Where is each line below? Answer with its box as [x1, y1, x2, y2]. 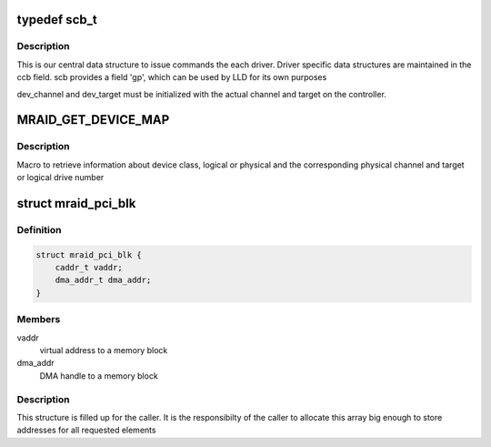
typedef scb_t [16, 12, 97, 27]
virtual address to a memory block [39, 344, 168, 355]
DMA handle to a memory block [39, 370, 158, 381]
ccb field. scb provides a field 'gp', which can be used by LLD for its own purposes [16, 72, 327, 83]
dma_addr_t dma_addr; [55, 275, 152, 286]
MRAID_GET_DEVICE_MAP [16, 112, 170, 127]
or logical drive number [16, 172, 105, 183]
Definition [16, 223, 62, 236]
